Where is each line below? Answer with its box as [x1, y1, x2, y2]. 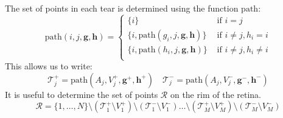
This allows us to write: [5, 60, 93, 72]
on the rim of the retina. [170, 88, 261, 100]
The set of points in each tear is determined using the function [5, 2, 239, 14]
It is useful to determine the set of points [5, 88, 158, 100]
